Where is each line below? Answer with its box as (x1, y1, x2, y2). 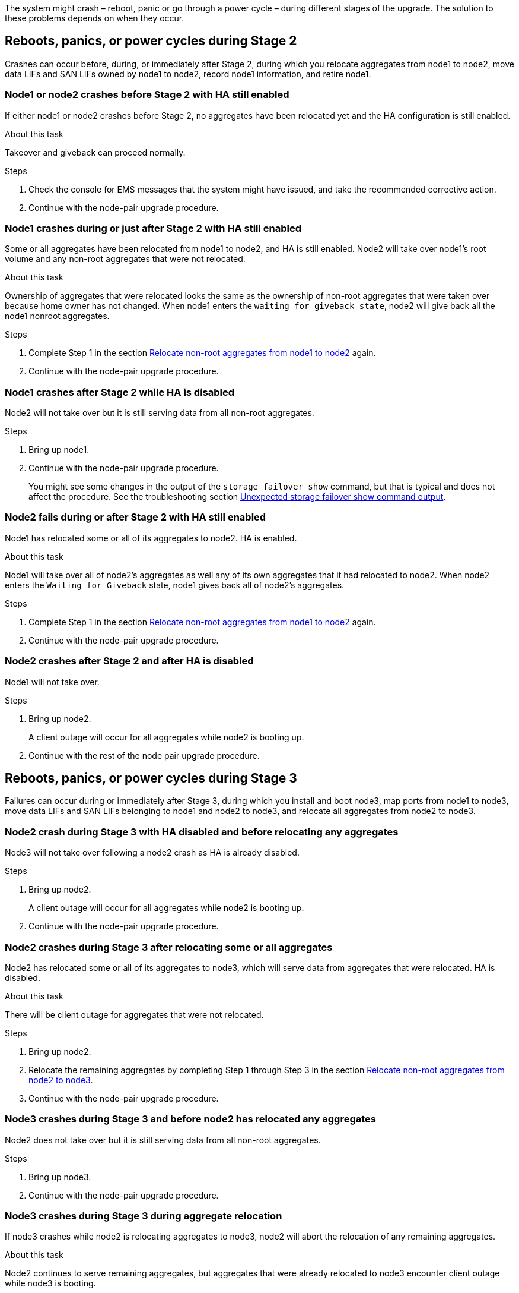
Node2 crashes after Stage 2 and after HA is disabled (5, 655, 254, 667)
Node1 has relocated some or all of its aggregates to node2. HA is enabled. (5, 532, 297, 543)
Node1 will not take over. (5, 676, 100, 687)
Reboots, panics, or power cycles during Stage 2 (5, 33, 297, 49)
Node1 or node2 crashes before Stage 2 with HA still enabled (5, 89, 289, 101)
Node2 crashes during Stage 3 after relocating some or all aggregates (5, 941, 333, 953)
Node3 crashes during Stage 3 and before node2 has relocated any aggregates (5, 1113, 376, 1125)
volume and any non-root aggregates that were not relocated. (5, 254, 246, 264)
